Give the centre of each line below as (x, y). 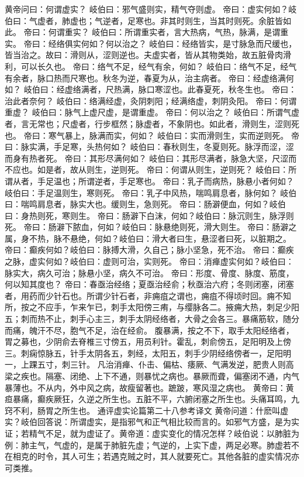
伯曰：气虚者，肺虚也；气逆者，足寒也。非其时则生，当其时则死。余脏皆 (144, 20)
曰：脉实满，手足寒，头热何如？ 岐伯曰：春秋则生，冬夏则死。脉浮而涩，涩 (149, 147)
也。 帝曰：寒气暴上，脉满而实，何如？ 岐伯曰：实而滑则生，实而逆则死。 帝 (152, 135)
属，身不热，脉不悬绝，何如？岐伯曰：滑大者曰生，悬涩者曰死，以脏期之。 (148, 238)
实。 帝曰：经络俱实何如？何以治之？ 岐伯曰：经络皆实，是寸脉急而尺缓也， (151, 43)
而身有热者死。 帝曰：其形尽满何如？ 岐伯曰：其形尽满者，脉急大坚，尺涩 (147, 158)
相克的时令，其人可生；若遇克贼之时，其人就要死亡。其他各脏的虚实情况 (152, 456)
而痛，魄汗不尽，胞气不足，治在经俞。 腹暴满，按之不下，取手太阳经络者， (149, 330)
